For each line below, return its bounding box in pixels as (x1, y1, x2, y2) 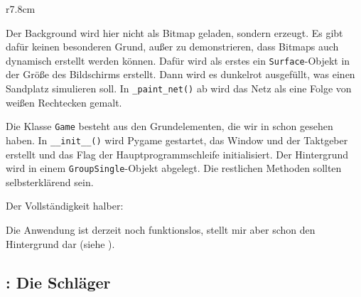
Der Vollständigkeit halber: (6, 198, 124, 213)
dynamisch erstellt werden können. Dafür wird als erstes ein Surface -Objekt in (6, 53, 350, 67)
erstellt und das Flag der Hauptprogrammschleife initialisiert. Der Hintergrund (6, 146, 349, 161)
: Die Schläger (6, 271, 111, 293)
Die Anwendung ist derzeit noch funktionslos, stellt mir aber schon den (6, 222, 316, 237)
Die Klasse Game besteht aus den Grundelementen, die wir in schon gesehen (6, 119, 333, 134)
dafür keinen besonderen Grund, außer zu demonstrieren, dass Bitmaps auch (6, 39, 339, 54)
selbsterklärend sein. (6, 174, 94, 189)
